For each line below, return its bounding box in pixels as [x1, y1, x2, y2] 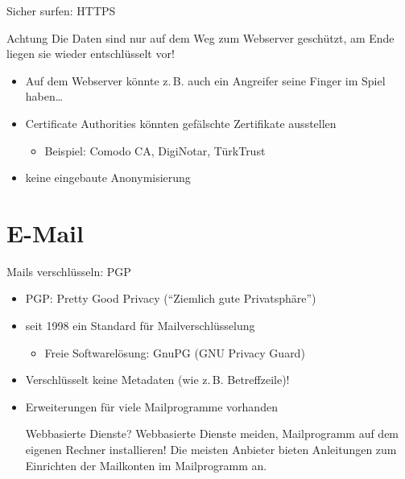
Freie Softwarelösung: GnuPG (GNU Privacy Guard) [44, 344, 305, 361]
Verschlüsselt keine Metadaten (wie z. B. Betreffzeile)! [25, 371, 290, 388]
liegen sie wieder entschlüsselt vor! [6, 45, 175, 62]
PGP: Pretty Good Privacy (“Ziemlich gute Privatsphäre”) [25, 290, 316, 307]
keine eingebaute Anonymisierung [25, 169, 191, 186]
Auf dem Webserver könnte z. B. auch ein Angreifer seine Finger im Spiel [25, 72, 386, 89]
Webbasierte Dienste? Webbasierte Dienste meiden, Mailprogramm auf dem [25, 425, 399, 442]
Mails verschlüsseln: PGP [6, 262, 131, 279]
